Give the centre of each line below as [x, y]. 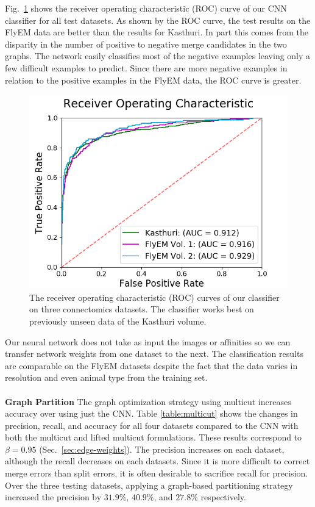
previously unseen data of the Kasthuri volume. [118, 321]
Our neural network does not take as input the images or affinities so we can [148, 341]
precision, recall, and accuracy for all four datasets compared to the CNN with [152, 425]
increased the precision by [53, 497]
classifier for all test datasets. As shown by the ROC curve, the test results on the [158, 20]
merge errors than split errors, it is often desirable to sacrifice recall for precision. [157, 473]
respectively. [223, 497]
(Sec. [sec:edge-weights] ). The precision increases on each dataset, [162, 449]
